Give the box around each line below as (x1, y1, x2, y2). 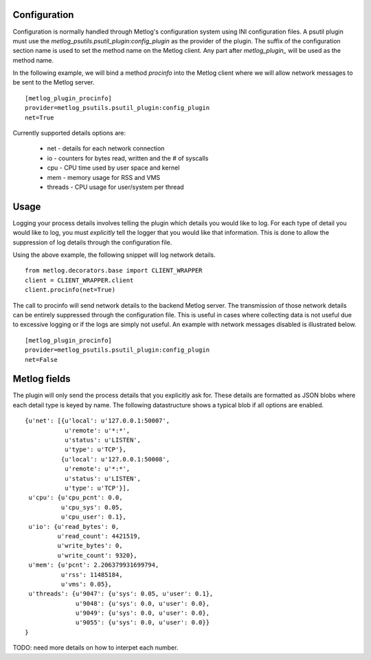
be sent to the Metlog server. (12, 78, 95, 87)
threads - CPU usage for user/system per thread (47, 183, 185, 191)
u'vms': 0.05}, (60, 580, 113, 588)
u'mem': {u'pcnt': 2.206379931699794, (28, 561, 159, 569)
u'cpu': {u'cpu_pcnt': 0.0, (28, 494, 123, 501)
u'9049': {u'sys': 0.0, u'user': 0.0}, (76, 609, 210, 617)
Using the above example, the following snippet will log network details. (12, 251, 216, 259)
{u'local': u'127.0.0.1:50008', (60, 455, 170, 463)
